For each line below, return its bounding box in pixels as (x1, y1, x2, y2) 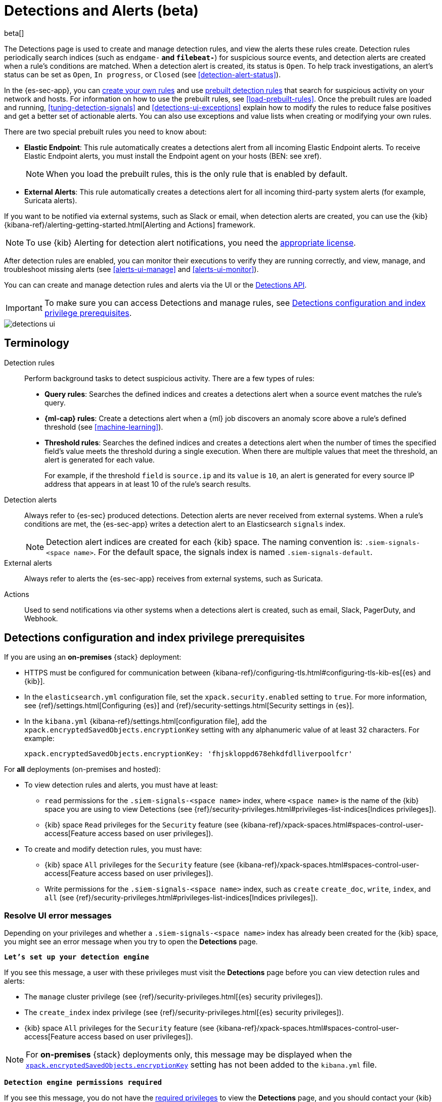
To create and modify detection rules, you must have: (24, 845, 202, 854)
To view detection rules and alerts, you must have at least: (24, 780, 218, 790)
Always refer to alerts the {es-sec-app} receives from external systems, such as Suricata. (24, 574, 323, 583)
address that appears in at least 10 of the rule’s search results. (45, 479, 251, 488)
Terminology (4, 337, 69, 350)
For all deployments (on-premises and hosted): (4, 765, 161, 774)
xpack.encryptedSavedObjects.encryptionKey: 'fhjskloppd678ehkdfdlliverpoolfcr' (24, 750, 353, 758)
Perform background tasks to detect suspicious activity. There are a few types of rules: (24, 374, 315, 383)
